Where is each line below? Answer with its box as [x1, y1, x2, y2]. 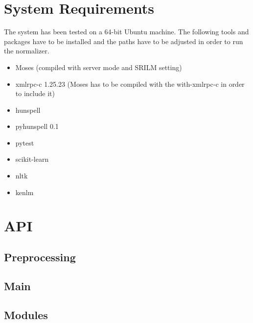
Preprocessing [4, 249, 76, 265]
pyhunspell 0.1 [15, 121, 59, 131]
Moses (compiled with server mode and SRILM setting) [15, 62, 182, 72]
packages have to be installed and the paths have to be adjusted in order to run [4, 36, 243, 46]
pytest [15, 137, 34, 148]
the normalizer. [4, 46, 49, 56]
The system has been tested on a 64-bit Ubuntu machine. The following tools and [4, 26, 249, 37]
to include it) [15, 88, 55, 99]
